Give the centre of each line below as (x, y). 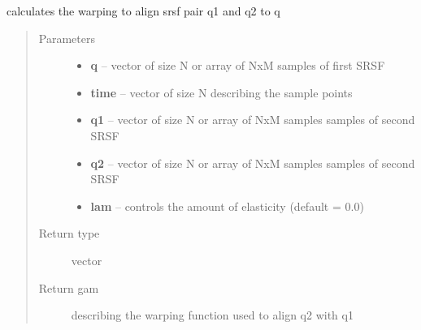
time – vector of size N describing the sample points (221, 92)
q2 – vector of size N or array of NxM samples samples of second (253, 163)
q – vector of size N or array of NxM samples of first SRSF (238, 65)
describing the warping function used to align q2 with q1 (212, 315)
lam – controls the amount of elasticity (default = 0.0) (227, 206)
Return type (69, 233)
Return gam (69, 287)
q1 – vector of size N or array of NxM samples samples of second (253, 120)
